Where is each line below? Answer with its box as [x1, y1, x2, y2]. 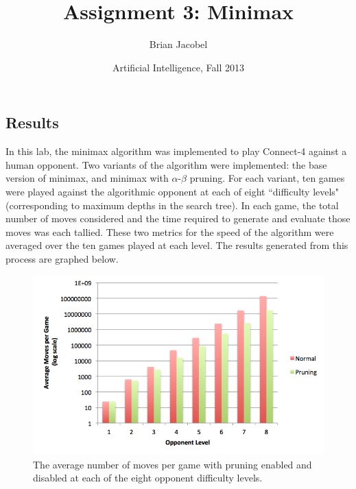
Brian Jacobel [149, 37, 208, 51]
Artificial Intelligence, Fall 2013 [112, 60, 244, 74]
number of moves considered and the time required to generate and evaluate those [5, 211, 351, 226]
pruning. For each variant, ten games [189, 171, 345, 185]
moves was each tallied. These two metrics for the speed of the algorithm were [5, 224, 334, 239]
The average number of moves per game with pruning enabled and [33, 457, 312, 471]
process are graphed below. [5, 251, 119, 265]
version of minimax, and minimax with [5, 171, 169, 185]
